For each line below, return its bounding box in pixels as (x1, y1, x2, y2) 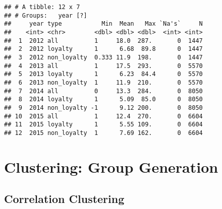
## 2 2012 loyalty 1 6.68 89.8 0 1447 (4, 45, 203, 53)
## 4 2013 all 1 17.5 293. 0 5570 (4, 62, 203, 69)
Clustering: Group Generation (4, 156, 218, 177)
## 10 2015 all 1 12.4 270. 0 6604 (4, 112, 203, 120)
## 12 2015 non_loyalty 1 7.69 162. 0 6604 (4, 129, 203, 136)
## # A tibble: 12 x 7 (4, 4, 80, 11)
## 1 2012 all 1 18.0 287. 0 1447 (4, 37, 203, 44)
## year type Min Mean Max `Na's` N (4, 20, 203, 28)
